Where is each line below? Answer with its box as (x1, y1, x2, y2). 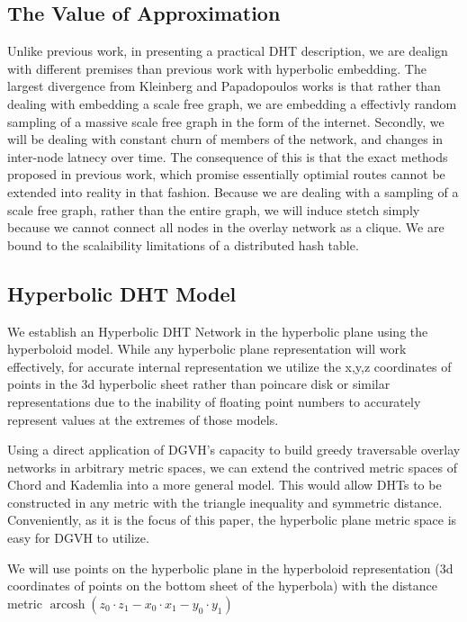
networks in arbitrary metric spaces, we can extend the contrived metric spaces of (7, 457, 457, 476)
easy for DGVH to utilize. (7, 528, 149, 547)
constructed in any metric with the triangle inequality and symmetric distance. (7, 492, 443, 511)
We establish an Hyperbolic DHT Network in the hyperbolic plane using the (7, 321, 428, 340)
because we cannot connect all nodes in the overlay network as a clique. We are (7, 218, 445, 237)
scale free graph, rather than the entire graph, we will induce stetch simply (7, 200, 420, 219)
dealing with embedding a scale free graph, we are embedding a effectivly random (7, 94, 457, 113)
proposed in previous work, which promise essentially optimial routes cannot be (7, 165, 445, 184)
